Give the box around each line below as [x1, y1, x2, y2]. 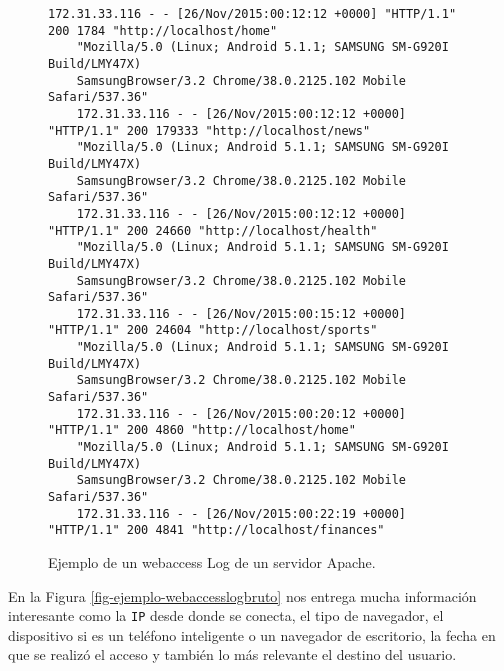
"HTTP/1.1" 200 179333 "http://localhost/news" [48, 123, 371, 138]
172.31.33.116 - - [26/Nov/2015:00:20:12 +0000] [76, 406, 406, 421]
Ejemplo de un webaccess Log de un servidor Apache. [48, 552, 376, 572]
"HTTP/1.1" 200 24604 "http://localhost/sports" [48, 323, 378, 338]
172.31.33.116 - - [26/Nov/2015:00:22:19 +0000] [76, 506, 406, 521]
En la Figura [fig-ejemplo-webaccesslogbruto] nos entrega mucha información [8, 585, 477, 606]
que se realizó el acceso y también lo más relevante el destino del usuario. [8, 644, 457, 665]
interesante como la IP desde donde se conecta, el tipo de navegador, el [8, 605, 444, 626]
